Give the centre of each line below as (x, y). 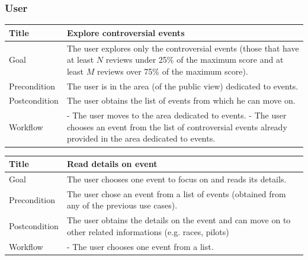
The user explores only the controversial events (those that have (183, 48)
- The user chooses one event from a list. (140, 246)
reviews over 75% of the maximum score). (172, 71)
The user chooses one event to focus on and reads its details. (177, 179)
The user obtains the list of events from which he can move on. (181, 100)
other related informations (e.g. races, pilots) (148, 231)
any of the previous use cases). (122, 205)
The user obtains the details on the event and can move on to (179, 220)
